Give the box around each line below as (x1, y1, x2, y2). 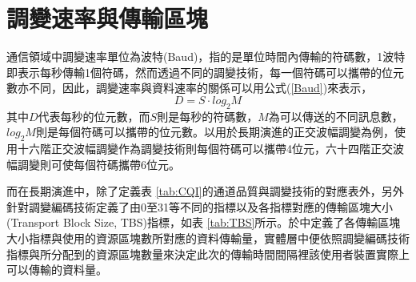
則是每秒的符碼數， (157, 107, 258, 124)
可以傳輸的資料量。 (6, 261, 107, 278)
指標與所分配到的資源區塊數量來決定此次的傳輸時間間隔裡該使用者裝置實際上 (6, 245, 410, 262)
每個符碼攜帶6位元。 (73, 155, 180, 172)
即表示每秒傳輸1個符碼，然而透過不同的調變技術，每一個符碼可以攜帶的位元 (6, 63, 404, 80)
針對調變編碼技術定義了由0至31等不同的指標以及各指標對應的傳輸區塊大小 (6, 198, 393, 215)
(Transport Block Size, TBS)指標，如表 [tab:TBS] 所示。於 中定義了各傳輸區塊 (6, 214, 401, 231)
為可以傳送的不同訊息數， (268, 107, 403, 124)
